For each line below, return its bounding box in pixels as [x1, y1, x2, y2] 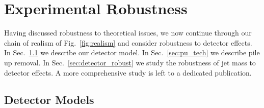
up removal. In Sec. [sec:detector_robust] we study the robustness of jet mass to [4, 57, 256, 67]
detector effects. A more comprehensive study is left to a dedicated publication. [4, 67, 252, 78]
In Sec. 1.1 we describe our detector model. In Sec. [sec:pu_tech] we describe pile [4, 47, 260, 58]
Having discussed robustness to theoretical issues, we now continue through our [4, 27, 252, 38]
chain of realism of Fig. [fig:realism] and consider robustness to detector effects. [4, 37, 252, 48]
